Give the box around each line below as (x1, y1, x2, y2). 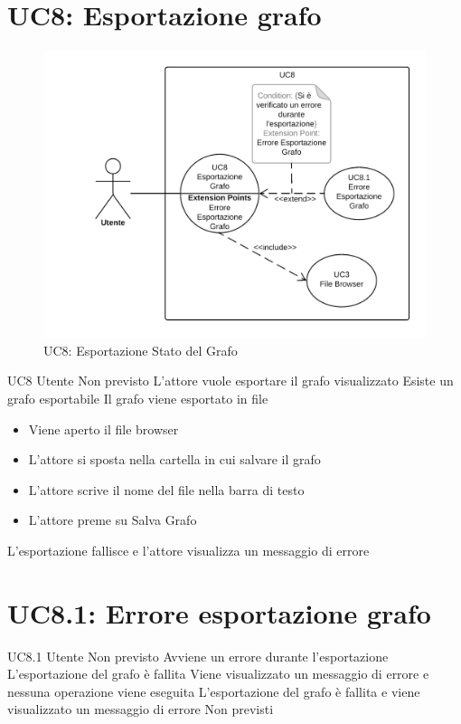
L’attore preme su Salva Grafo (28, 510, 197, 529)
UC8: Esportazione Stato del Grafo (43, 340, 238, 359)
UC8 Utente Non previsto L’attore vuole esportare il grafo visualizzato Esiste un (7, 371, 454, 390)
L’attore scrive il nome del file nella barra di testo (28, 480, 305, 499)
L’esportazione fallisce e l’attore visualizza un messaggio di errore (7, 540, 370, 559)
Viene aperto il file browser (28, 419, 179, 438)
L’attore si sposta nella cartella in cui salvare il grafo (28, 450, 321, 469)
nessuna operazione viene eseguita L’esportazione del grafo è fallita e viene (7, 681, 420, 700)
